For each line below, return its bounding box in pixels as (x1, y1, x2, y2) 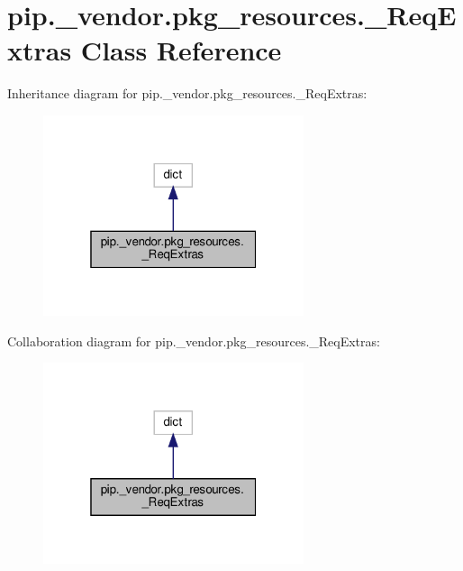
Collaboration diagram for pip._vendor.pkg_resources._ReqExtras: (7, 331, 380, 350)
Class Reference (80, 32, 282, 69)
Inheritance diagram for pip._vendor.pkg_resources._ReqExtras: (7, 84, 368, 103)
